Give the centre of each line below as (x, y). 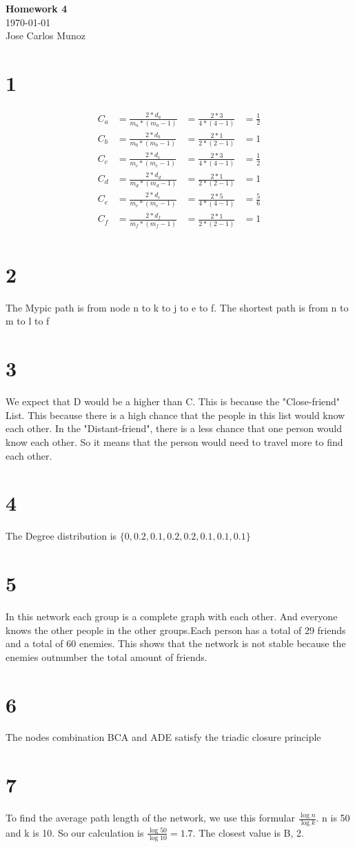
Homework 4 (37, 8)
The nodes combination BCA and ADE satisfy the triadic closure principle (163, 737)
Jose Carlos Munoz (45, 35)
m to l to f (28, 321)
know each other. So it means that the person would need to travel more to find (174, 441)
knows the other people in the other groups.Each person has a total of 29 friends (176, 630)
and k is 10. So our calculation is (75, 832)
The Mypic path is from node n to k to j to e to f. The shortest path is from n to (177, 307)
